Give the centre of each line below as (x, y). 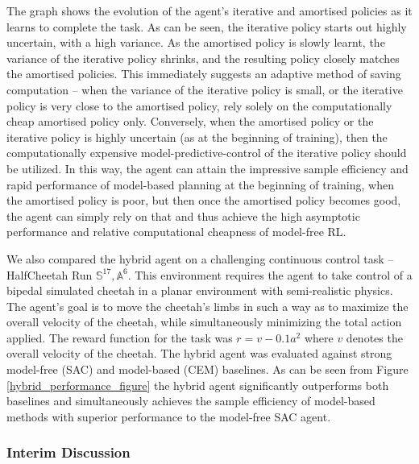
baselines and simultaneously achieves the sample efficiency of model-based (191, 401)
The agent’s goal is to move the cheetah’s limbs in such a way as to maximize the (207, 306)
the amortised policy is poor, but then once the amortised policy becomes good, (204, 200)
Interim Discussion (68, 452)
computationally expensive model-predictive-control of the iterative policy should (207, 153)
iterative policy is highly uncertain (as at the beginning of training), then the (197, 137)
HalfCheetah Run (50, 274)
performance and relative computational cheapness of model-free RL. (176, 232)
